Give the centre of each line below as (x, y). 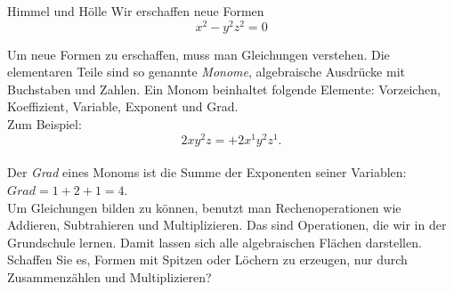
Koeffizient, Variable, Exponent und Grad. (123, 106)
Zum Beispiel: (45, 124)
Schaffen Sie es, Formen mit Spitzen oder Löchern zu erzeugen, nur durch (207, 260)
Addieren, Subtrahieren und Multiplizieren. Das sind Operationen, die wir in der (227, 225)
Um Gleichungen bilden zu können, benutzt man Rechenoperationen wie (204, 207)
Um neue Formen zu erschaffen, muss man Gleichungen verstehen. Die (199, 54)
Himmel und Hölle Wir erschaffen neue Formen (136, 11)
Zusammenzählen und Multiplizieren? (109, 276)
